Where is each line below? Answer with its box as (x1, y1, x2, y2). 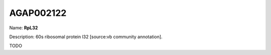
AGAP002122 (9, 7, 67, 18)
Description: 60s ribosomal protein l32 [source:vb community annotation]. (9, 34, 163, 40)
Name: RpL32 (9, 25, 38, 31)
